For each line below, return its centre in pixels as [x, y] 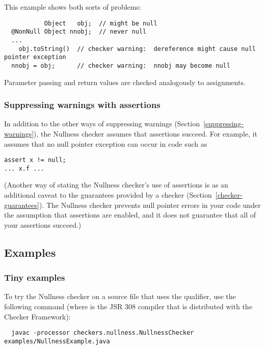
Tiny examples [35, 277]
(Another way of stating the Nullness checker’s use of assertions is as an [116, 185]
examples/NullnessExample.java [57, 341]
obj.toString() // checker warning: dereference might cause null [137, 49]
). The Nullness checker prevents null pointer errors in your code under [150, 205]
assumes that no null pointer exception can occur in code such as [106, 143]
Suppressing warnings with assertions [82, 105]
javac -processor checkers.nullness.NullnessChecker [103, 333]
